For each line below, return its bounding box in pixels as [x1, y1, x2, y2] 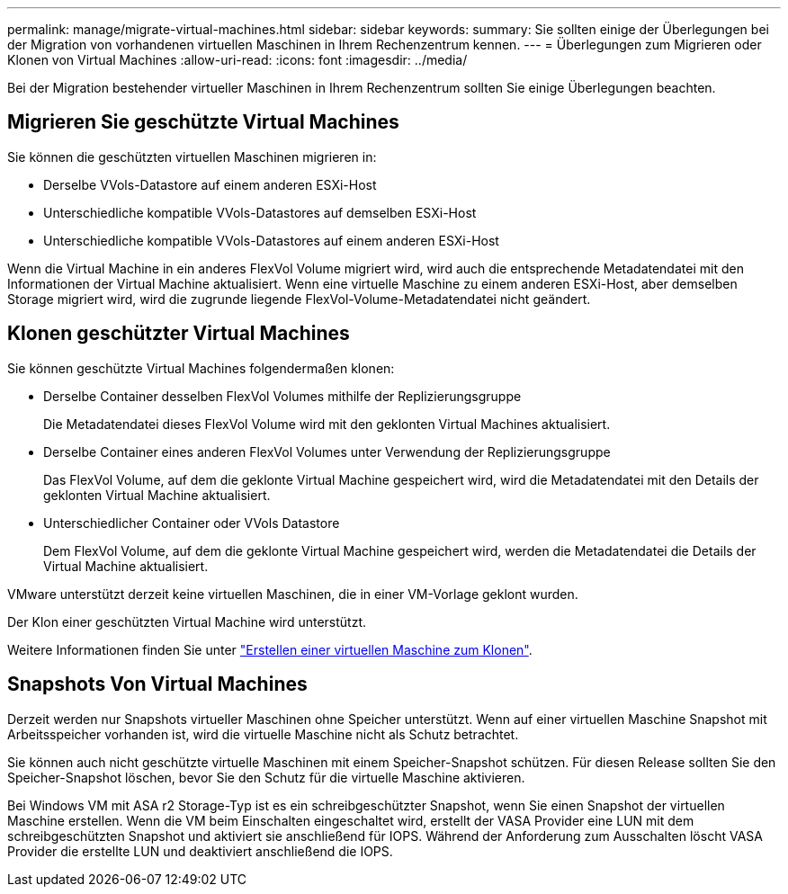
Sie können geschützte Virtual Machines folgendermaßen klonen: [7, 360, 395, 376]
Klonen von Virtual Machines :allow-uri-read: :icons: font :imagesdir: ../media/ [7, 52, 468, 67]
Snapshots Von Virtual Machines [7, 673, 308, 696]
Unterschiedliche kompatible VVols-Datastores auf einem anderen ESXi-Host [43, 232, 499, 248]
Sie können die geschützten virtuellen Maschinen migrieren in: [7, 148, 377, 165]
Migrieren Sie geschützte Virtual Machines [7, 111, 399, 134]
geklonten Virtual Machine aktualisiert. [43, 487, 271, 503]
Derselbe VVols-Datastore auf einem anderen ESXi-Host [43, 176, 377, 192]
